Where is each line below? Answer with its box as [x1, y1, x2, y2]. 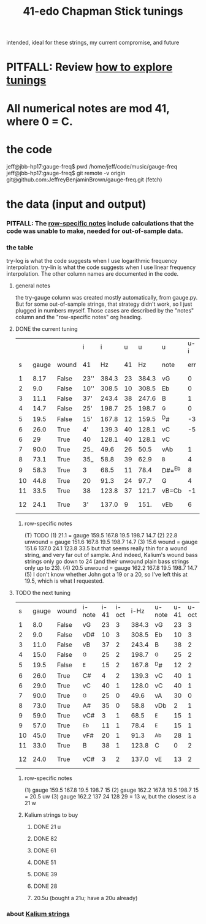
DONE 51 [33, 858, 56, 866]
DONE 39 [33, 870, 58, 877]
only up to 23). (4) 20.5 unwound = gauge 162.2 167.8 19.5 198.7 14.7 [24, 564, 198, 571]
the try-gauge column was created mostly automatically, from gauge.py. [15, 293, 198, 301]
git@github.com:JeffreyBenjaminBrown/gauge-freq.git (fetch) [6, 176, 162, 183]
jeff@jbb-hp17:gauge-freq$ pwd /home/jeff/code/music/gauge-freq [6, 162, 178, 170]
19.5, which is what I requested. [24, 577, 104, 585]
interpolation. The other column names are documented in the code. [6, 270, 179, 277]
